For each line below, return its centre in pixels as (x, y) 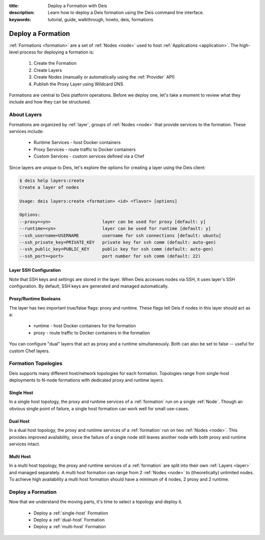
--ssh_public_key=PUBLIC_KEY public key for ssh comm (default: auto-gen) (116, 249)
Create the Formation (55, 63)
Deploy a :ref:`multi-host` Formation (70, 527)
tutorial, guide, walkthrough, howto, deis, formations (101, 19)
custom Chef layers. (29, 351)
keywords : (20, 19)
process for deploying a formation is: (57, 52)
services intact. (25, 444)
